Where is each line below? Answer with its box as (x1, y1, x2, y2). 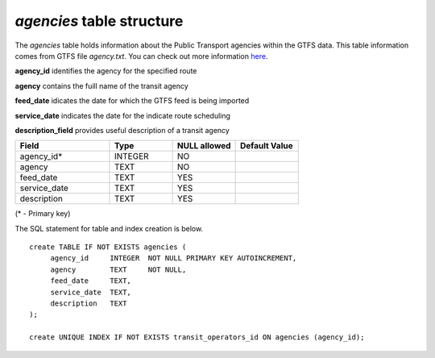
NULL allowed (177, 140, 231, 152)
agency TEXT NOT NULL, (50, 264, 187, 274)
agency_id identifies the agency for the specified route (14, 66, 197, 76)
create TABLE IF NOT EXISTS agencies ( (29, 243, 187, 252)
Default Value (239, 140, 293, 152)
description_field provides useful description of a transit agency (14, 125, 230, 135)
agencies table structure (14, 12, 184, 30)
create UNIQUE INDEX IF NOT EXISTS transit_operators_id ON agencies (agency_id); (29, 333, 365, 342)
